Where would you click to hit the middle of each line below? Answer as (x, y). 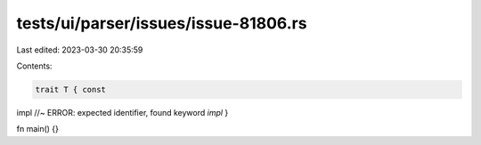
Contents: (34, 66)
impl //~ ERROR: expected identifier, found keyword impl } (122, 112)
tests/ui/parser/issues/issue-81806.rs (162, 23)
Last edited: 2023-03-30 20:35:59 (80, 50)
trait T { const (71, 89)
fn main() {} (38, 129)
